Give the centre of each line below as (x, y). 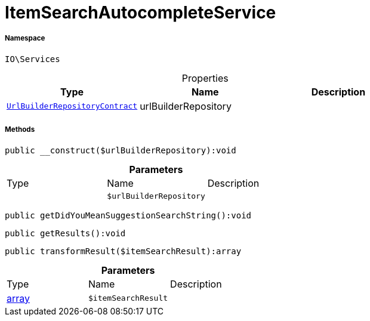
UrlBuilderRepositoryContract (72, 106)
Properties (205, 78)
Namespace (25, 38)
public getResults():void (65, 233)
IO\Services (33, 59)
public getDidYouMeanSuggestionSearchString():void (128, 215)
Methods (20, 130)
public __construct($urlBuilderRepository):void (121, 150)
